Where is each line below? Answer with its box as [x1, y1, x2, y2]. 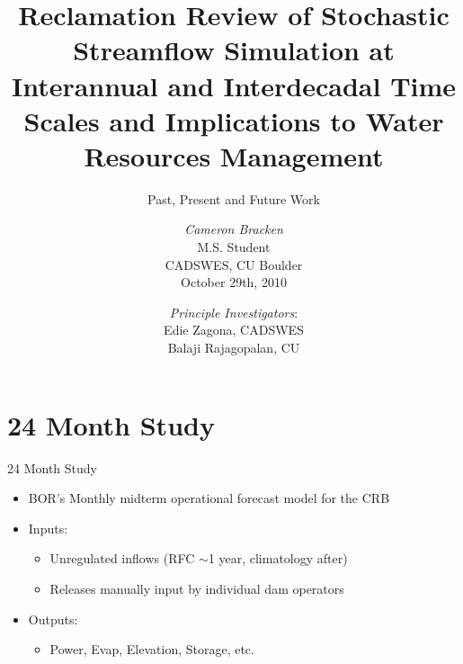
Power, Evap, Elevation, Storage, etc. [49, 640, 254, 659]
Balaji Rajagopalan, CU [167, 338, 300, 357]
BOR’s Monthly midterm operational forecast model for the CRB [28, 489, 390, 507]
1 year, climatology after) [208, 549, 348, 568]
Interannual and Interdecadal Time [11, 67, 457, 103]
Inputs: [28, 518, 68, 537]
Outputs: [28, 609, 78, 628]
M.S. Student [197, 238, 271, 256]
